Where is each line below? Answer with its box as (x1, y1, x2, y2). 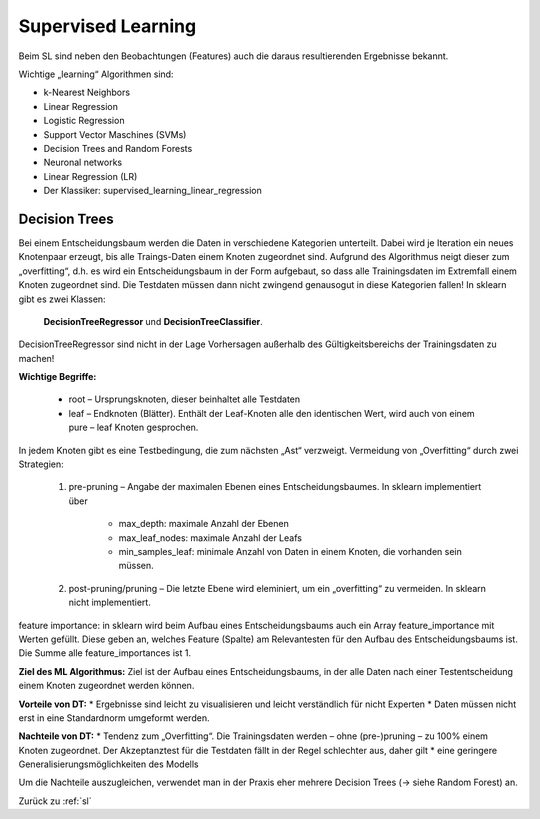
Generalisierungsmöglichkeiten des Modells (18, 758, 199, 770)
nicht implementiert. (68, 596, 152, 609)
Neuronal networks (43, 156, 123, 169)
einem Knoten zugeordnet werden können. (18, 680, 195, 692)
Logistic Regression (43, 115, 125, 127)
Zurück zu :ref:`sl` (18, 795, 92, 807)
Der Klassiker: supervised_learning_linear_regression (43, 185, 262, 197)
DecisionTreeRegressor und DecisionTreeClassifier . (43, 315, 264, 327)
